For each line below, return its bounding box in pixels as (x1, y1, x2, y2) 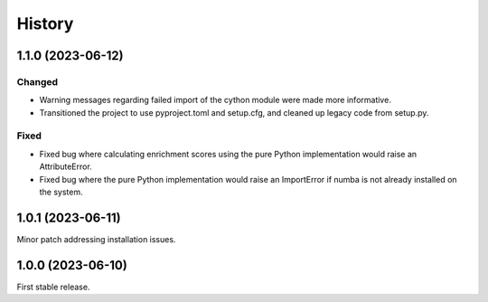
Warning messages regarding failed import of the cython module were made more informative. (39, 95, 392, 106)
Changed (16, 75, 59, 88)
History (16, 14, 74, 33)
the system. (39, 186, 83, 198)
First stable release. (16, 281, 90, 292)
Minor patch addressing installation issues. (16, 233, 176, 244)
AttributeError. (39, 161, 92, 172)
